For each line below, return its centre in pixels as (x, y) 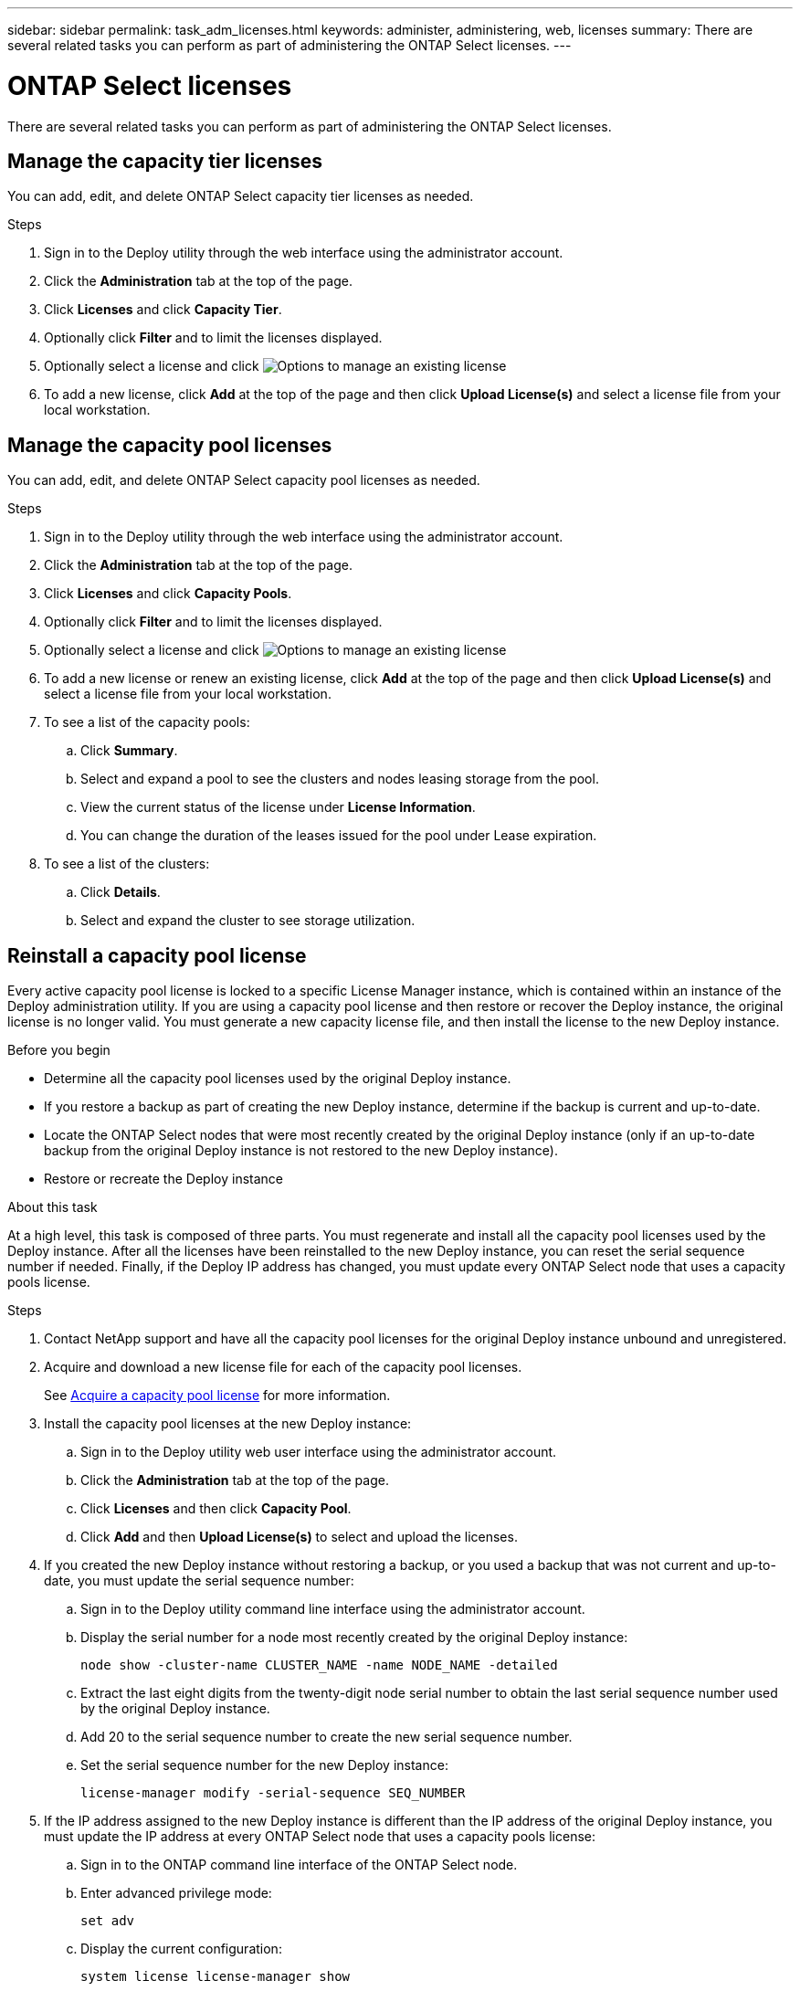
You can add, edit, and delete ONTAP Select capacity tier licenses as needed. (241, 196)
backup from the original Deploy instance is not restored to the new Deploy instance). (301, 1151)
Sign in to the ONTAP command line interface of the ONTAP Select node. (299, 1865)
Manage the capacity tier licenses (165, 161)
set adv (108, 1921)
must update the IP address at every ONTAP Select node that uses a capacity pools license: (320, 1837)
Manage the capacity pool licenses (170, 445)
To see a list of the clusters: (127, 864)
